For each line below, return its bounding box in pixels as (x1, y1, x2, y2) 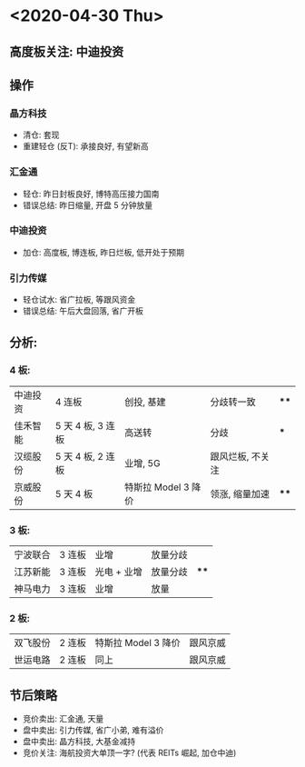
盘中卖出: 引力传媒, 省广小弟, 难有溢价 (22, 724, 164, 736)
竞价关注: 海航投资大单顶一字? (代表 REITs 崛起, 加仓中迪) (22, 747, 237, 759)
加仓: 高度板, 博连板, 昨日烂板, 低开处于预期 (22, 246, 184, 257)
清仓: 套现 (22, 129, 60, 141)
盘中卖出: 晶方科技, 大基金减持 (22, 736, 136, 747)
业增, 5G (123, 456, 161, 469)
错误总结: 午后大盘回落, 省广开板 (22, 305, 143, 316)
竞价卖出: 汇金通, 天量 (22, 713, 104, 724)
